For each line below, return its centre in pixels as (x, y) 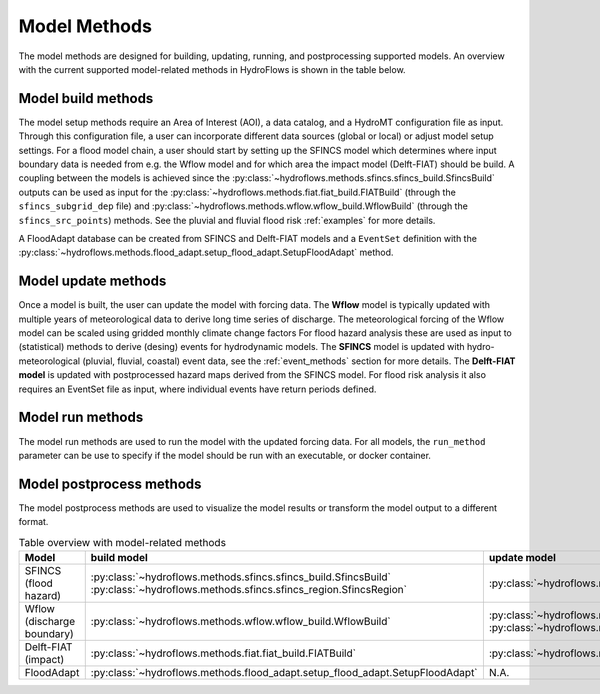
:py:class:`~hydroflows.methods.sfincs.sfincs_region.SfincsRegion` (248, 589)
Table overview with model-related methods (122, 542)
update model (522, 557)
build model (119, 557)
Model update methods (92, 281)
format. (33, 522)
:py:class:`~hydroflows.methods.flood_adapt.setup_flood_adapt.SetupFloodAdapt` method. (206, 252)
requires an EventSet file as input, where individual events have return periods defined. (197, 389)
